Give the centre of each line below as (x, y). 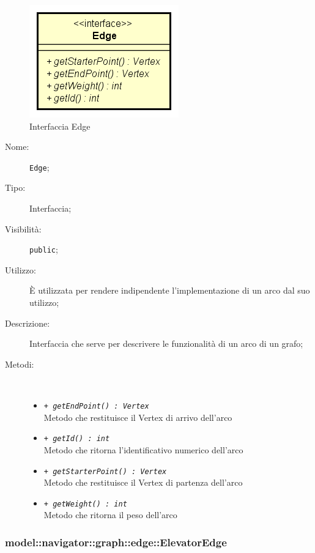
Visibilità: (23, 228)
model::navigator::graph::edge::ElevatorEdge (116, 542)
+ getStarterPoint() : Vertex (105, 471)
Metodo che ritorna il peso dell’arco (110, 515)
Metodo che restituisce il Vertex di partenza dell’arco (143, 482)
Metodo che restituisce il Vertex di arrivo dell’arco (138, 417)
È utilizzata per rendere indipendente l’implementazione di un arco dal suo (170, 290)
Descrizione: (28, 323)
